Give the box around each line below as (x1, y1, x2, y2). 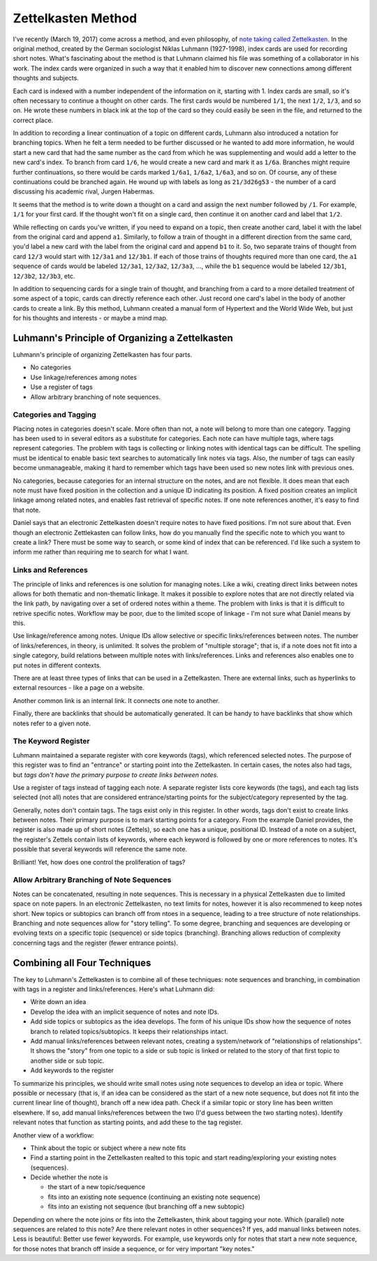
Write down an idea (30, 998, 87, 1006)
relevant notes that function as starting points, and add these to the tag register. (13, 1118, 243, 1127)
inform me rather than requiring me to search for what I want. (13, 548, 189, 556)
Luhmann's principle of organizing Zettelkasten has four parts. (13, 351, 193, 359)
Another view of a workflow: (13, 1131, 94, 1140)
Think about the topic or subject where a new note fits (30, 1144, 186, 1152)
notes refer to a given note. (13, 719, 91, 728)
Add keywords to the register (30, 1066, 114, 1075)
